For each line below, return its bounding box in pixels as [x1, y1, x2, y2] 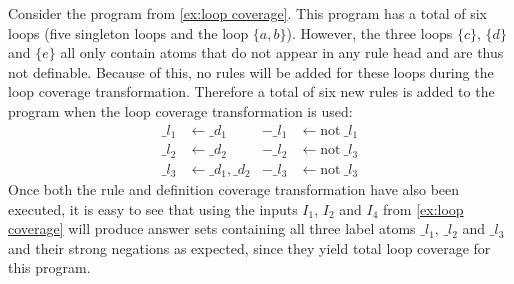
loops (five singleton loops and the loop [8, 22, 249, 43]
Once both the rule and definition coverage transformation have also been [8, 179, 460, 200]
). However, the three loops [286, 22, 453, 43]
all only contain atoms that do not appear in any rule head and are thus [60, 42, 504, 63]
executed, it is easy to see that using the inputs [8, 198, 298, 219]
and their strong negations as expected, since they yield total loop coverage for [8, 237, 491, 258]
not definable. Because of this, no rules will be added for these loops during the [8, 61, 494, 82]
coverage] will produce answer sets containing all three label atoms [8, 218, 416, 239]
